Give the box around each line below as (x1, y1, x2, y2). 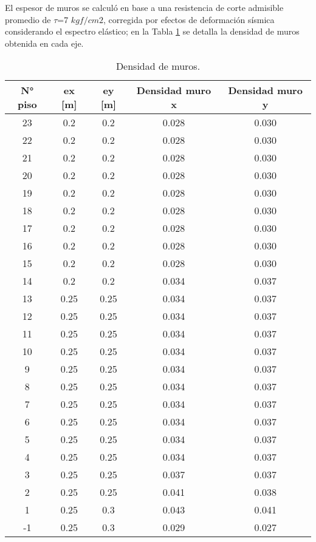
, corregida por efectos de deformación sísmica (103, 13, 275, 25)
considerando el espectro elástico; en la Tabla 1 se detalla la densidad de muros (5, 25, 300, 38)
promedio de (5, 13, 51, 25)
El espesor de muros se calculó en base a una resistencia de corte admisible (5, 1, 284, 13)
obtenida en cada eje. (5, 36, 84, 49)
